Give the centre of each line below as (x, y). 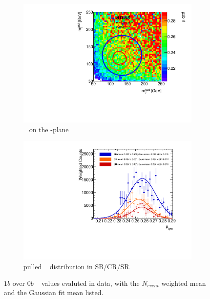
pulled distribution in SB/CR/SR (76, 266)
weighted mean (184, 283)
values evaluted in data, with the (90, 283)
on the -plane (49, 129)
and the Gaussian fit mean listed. (54, 292)
